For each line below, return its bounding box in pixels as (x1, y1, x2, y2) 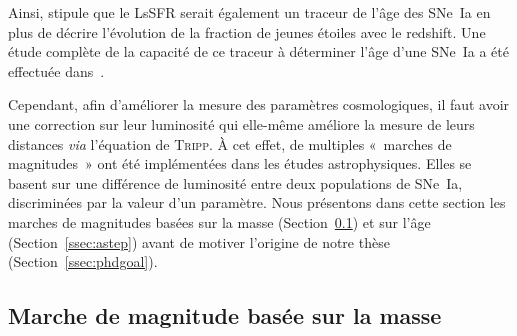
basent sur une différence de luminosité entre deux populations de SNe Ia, (8, 172, 463, 193)
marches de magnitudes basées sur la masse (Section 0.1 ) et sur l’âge (8, 211, 431, 232)
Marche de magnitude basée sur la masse (8, 300, 442, 331)
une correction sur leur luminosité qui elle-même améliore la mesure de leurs (8, 113, 475, 134)
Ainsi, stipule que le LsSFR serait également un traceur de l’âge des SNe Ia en (8, 2, 491, 22)
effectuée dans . (8, 60, 105, 81)
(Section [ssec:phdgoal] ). (8, 251, 158, 272)
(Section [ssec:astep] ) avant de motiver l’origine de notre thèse (8, 231, 390, 252)
